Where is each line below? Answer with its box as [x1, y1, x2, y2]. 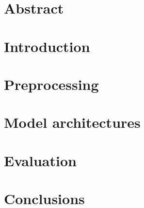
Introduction [4, 36, 90, 56]
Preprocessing [4, 74, 99, 94]
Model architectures [4, 112, 141, 132]
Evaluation [4, 150, 77, 170]
